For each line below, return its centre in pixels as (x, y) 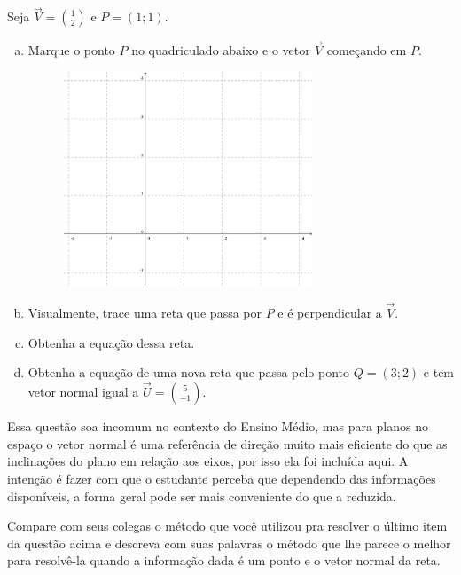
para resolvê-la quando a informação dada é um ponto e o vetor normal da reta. (224, 560)
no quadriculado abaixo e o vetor (221, 50)
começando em (367, 50)
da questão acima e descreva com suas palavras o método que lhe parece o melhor (229, 543)
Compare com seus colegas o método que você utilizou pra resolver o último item (227, 526)
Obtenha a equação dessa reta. (111, 342)
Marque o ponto (71, 50)
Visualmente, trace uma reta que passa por (145, 313)
